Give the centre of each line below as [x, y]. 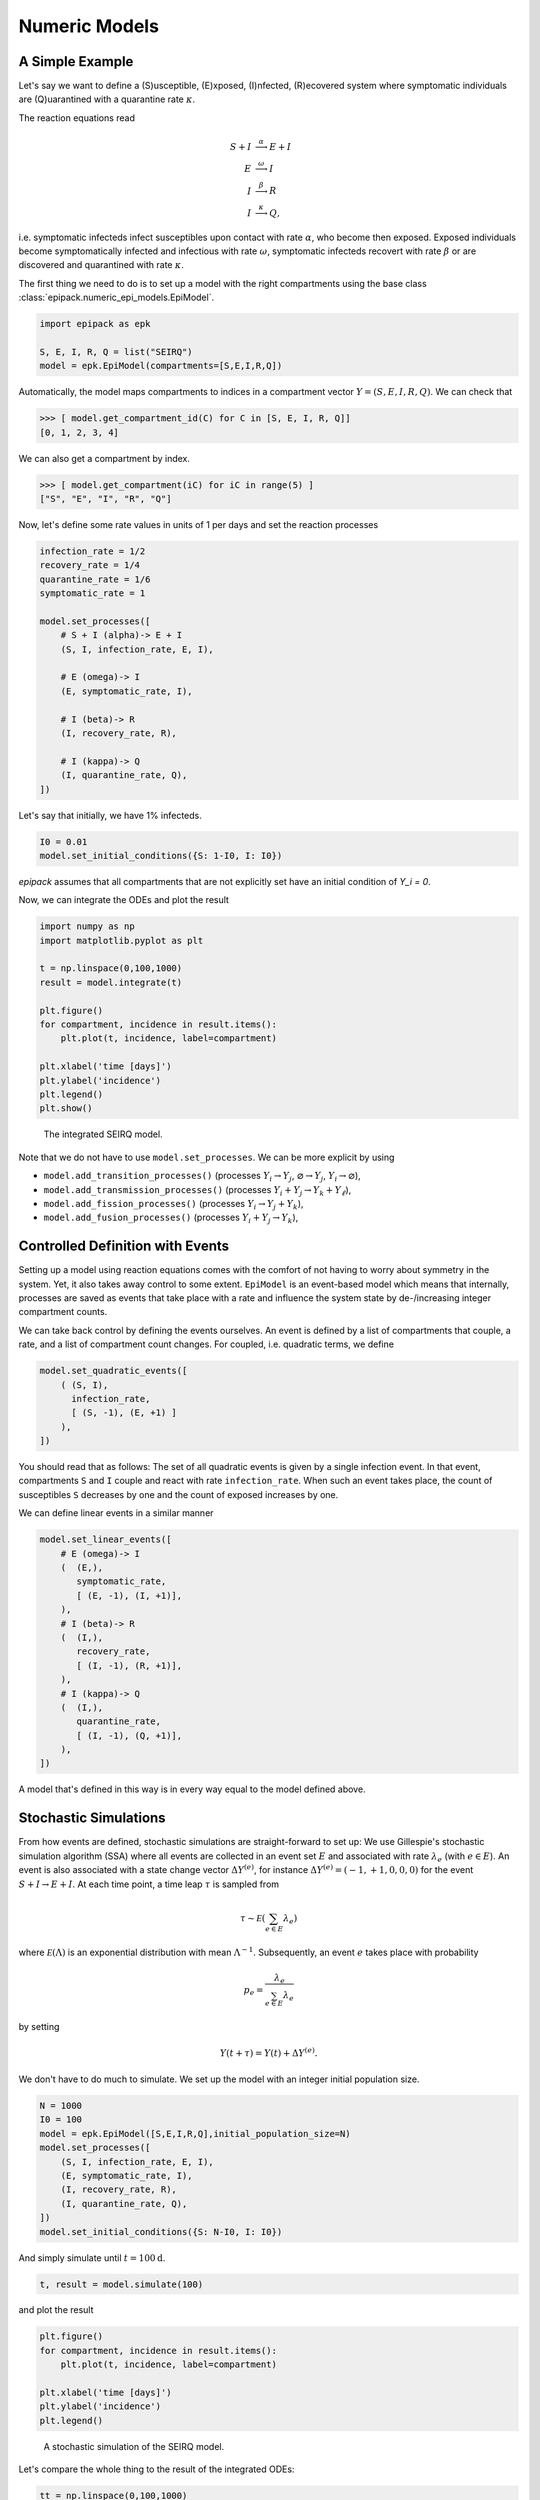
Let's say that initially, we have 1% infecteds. [110, 815]
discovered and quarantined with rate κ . [101, 265]
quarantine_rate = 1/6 [95, 579]
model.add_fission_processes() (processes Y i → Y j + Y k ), [173, 1204]
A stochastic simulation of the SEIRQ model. [134, 2446]
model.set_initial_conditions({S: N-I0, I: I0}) [161, 2231]
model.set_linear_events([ [105, 1539]
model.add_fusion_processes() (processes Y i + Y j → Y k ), [171, 1218]
